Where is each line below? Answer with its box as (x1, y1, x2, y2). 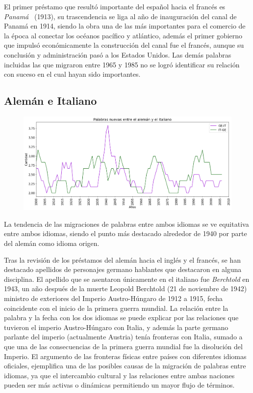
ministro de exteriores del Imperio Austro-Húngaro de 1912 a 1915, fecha (4, 293, 223, 303)
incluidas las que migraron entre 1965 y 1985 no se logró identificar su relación (4, 59, 240, 69)
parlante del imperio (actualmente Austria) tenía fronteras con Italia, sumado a (4, 332, 243, 342)
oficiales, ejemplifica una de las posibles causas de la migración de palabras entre (4, 361, 246, 371)
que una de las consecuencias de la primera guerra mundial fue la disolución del (4, 341, 243, 351)
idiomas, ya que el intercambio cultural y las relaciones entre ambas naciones (4, 370, 235, 380)
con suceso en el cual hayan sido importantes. (4, 69, 141, 79)
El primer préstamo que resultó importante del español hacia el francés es (4, 1, 226, 11)
